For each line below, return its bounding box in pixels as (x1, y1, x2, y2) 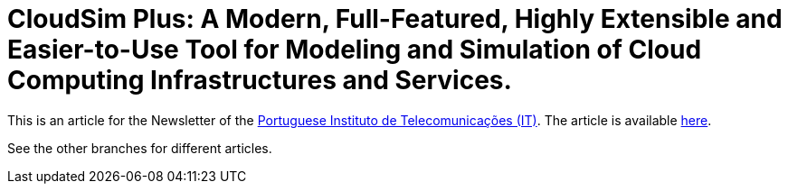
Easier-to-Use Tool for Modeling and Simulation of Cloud (7, 34, 702, 65)
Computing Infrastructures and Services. (7, 65, 512, 95)
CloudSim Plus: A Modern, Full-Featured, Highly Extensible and (7, 4, 783, 34)
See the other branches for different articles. (7, 140, 272, 156)
